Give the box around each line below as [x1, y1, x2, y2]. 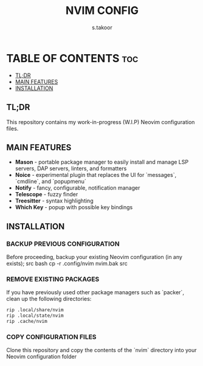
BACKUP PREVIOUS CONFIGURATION [6, 240, 120, 248]
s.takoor [92, 24, 112, 31]
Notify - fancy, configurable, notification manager [15, 184, 140, 192]
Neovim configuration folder [6, 353, 77, 361]
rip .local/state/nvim [6, 312, 64, 319]
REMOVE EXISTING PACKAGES [6, 275, 100, 283]
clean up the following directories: [6, 295, 92, 303]
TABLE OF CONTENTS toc [6, 51, 139, 65]
